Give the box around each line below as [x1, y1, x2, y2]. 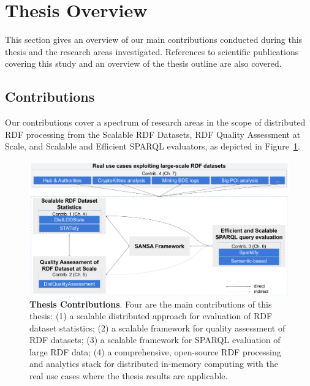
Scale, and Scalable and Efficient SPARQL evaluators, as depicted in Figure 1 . [5, 140, 300, 153]
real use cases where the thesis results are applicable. [29, 369, 228, 382]
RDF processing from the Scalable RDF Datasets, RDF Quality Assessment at [5, 127, 301, 140]
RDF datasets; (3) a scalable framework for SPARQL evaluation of [29, 333, 281, 346]
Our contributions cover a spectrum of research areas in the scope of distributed [5, 116, 306, 129]
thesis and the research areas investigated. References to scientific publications [5, 45, 299, 58]
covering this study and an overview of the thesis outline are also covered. [5, 57, 282, 70]
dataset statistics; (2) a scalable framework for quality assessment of [29, 321, 285, 334]
